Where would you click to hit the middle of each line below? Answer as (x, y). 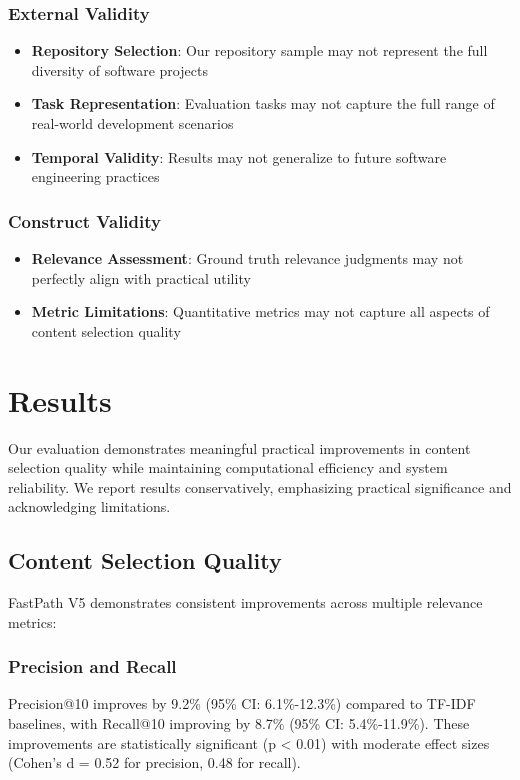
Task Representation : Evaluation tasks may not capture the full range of (263, 103)
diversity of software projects (119, 69)
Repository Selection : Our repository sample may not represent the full (259, 50)
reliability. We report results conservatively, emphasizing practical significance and (260, 486)
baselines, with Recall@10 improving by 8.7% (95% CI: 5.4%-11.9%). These (239, 723)
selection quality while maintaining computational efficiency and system (228, 467)
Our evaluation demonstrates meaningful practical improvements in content (239, 447)
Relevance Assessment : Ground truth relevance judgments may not (247, 258)
